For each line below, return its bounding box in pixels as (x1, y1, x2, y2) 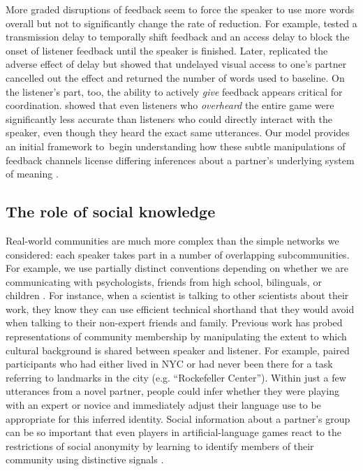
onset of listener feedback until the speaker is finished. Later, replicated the (6, 43, 328, 57)
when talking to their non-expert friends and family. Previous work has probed (6, 315, 343, 330)
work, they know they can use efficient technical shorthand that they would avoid (6, 301, 355, 316)
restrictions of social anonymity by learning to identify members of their (6, 438, 314, 453)
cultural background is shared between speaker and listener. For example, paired (6, 342, 350, 357)
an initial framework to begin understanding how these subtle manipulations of (6, 138, 346, 153)
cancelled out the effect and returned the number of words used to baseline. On (6, 70, 345, 85)
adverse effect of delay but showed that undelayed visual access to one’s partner (6, 57, 347, 71)
